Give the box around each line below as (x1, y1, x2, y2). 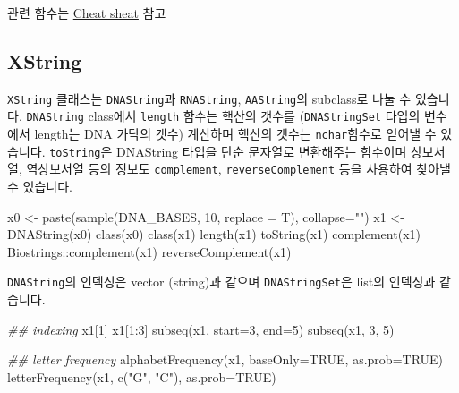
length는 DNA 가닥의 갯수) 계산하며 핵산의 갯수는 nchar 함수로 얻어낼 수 (34, 124, 437, 143)
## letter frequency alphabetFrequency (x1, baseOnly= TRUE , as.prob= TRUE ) (7, 350, 444, 369)
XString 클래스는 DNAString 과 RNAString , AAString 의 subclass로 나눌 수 (7, 89, 412, 107)
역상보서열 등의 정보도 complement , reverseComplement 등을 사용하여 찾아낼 (26, 159, 451, 178)
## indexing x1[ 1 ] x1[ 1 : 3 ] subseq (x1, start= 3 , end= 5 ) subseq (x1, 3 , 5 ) (7, 320, 395, 338)
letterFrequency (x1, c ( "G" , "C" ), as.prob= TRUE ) (7, 367, 276, 386)
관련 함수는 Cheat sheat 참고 (7, 4, 166, 21)
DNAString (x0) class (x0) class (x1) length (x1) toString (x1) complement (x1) (7, 225, 421, 243)
